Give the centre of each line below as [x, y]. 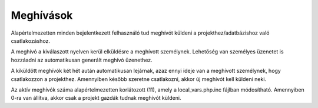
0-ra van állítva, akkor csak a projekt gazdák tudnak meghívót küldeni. [96, 98]
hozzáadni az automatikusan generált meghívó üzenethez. [82, 60]
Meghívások [42, 15]
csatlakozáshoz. [30, 41]
